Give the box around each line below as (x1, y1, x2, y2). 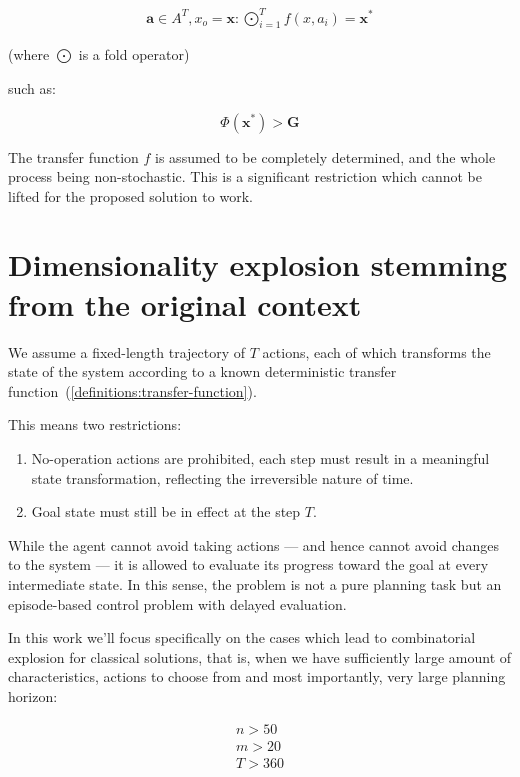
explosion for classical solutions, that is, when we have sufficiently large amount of (8, 646, 512, 667)
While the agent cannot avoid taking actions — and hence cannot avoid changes (8, 534, 499, 555)
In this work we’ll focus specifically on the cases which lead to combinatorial (8, 627, 476, 648)
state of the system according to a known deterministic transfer (8, 361, 397, 382)
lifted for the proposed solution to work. (8, 185, 253, 206)
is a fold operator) (78, 44, 190, 65)
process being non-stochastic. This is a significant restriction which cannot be (8, 166, 482, 187)
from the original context (8, 283, 362, 324)
